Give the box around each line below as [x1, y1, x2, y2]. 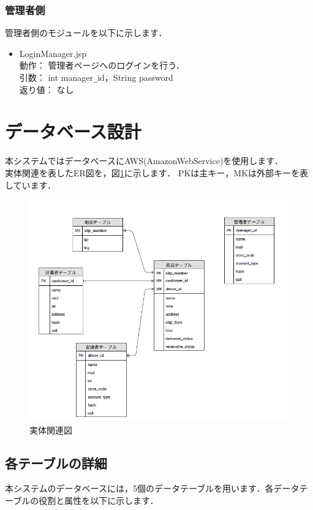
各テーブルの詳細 [5, 453, 107, 472]
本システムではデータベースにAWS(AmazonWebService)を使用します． [5, 154, 283, 167]
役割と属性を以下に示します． [39, 494, 159, 507]
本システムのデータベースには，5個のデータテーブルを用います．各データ [5, 482, 300, 495]
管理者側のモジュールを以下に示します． [5, 26, 167, 39]
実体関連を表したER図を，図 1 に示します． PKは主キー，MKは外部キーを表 [5, 166, 309, 179]
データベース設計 [5, 119, 141, 144]
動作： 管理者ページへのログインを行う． [19, 59, 185, 72]
